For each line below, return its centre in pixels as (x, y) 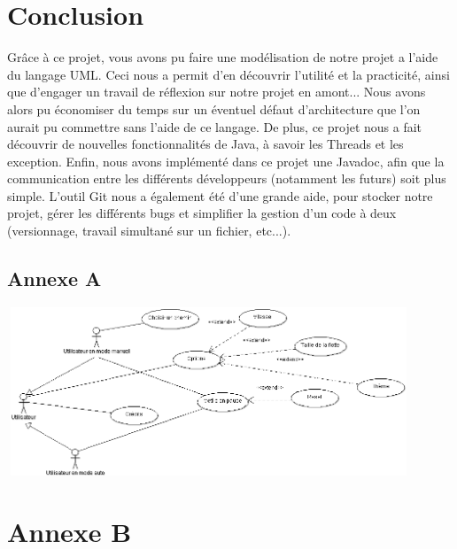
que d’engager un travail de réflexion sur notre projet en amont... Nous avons (217, 92)
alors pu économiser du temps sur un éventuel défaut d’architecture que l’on (214, 108)
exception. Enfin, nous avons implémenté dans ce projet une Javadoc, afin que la (226, 161)
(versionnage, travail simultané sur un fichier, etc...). (149, 231)
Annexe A (54, 278)
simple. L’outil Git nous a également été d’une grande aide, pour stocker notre (220, 195)
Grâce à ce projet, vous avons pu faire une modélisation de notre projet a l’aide (223, 57)
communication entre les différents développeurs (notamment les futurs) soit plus (227, 178)
